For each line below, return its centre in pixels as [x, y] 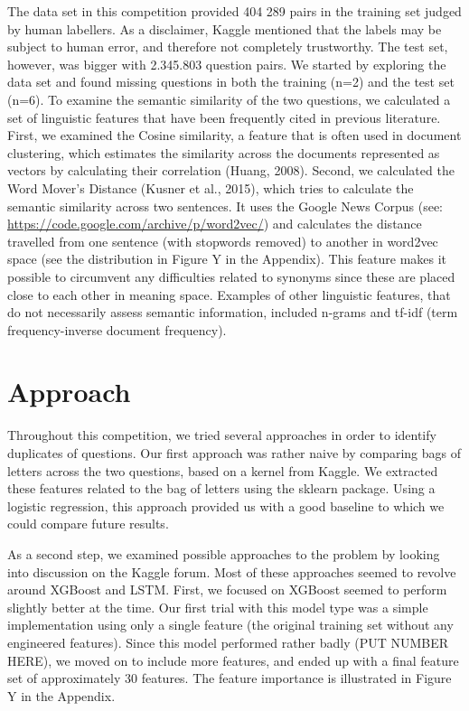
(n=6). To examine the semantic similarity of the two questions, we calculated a [229, 99]
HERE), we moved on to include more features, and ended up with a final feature [233, 660]
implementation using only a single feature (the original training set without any [230, 625]
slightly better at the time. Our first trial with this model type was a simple [218, 607]
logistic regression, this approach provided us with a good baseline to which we [226, 505]
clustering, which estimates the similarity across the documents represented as [224, 152]
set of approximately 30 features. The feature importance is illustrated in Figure [230, 678]
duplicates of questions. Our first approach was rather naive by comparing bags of [234, 453]
